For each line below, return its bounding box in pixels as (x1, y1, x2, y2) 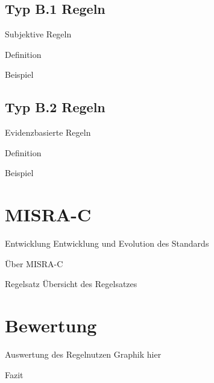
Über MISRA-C (5, 257, 63, 270)
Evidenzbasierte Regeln (5, 126, 91, 139)
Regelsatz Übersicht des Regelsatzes (5, 277, 137, 290)
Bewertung (5, 313, 97, 338)
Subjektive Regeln (5, 28, 72, 40)
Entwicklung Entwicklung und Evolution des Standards (5, 237, 209, 250)
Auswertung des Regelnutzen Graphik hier (5, 348, 162, 360)
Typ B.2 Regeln (5, 98, 105, 116)
